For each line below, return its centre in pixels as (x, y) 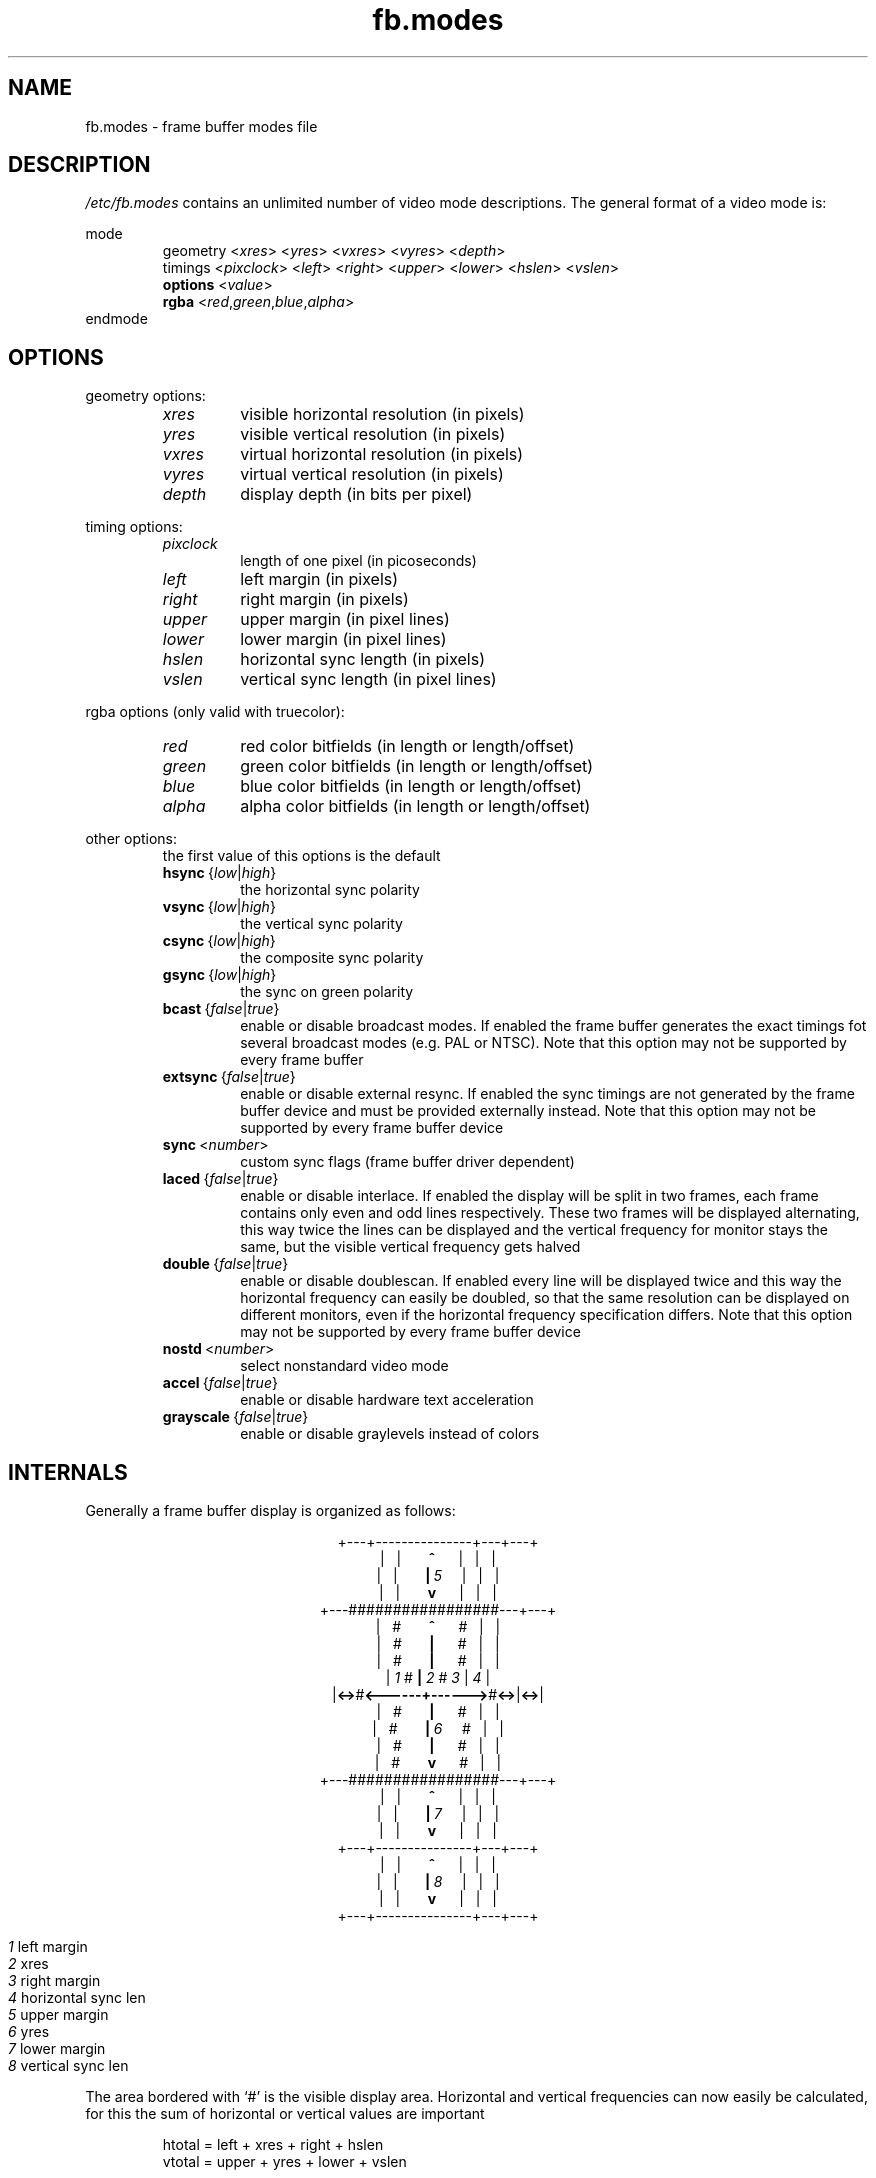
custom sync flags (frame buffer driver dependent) (407, 1162)
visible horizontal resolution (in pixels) (382, 414)
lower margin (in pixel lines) (343, 639)
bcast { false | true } (221, 1009)
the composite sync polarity (332, 958)
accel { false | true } (220, 1383)
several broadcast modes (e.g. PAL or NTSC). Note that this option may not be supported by (543, 1043)
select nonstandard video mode (344, 1366)
